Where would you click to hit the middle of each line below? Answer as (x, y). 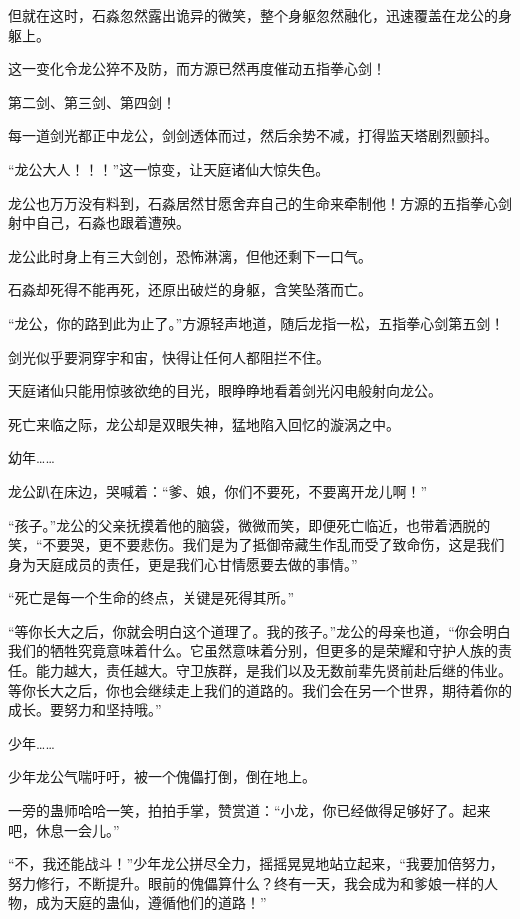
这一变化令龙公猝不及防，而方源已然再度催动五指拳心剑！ (197, 68)
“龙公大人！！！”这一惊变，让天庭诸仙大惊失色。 (169, 168)
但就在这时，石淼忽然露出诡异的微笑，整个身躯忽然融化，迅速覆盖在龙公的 (253, 15)
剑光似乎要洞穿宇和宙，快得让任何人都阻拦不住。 (169, 356)
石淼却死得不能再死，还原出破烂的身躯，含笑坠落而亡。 (190, 289)
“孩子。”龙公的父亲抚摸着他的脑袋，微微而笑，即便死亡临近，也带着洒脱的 (249, 524)
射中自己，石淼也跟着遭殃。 (99, 222)
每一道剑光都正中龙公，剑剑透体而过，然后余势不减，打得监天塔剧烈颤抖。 (253, 135)
